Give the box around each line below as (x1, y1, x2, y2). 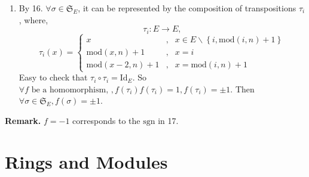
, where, (19, 13, 48, 26)
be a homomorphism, (31, 85, 109, 94)
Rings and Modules (5, 149, 168, 173)
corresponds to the (72, 114, 140, 126)
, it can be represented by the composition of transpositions (78, 2, 296, 14)
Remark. (5, 114, 41, 126)
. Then (230, 82, 255, 95)
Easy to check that (19, 71, 88, 83)
